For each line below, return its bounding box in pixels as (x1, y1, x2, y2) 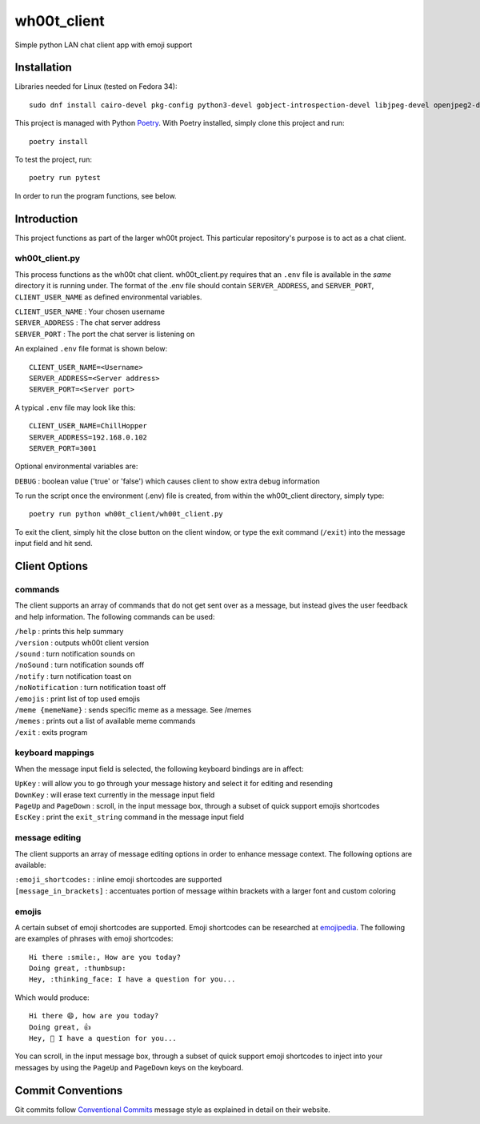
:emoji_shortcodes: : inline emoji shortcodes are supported (14, 875, 222, 885)
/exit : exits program (14, 727, 88, 737)
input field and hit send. (14, 539, 93, 548)
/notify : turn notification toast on (14, 671, 132, 680)
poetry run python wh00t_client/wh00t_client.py (29, 509, 223, 519)
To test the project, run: (14, 155, 92, 164)
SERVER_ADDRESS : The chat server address (14, 318, 161, 327)
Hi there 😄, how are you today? (29, 1011, 159, 1021)
